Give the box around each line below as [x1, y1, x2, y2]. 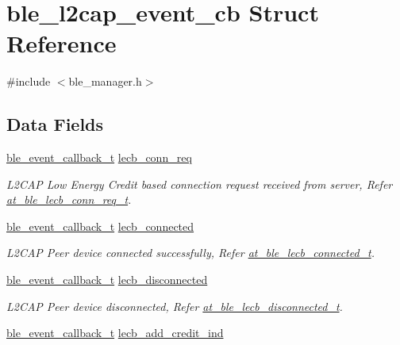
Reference [6, 27, 117, 59]
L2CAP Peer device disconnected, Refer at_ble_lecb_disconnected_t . [6, 297, 343, 314]
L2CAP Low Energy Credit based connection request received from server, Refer [6, 175, 393, 192]
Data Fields [6, 112, 104, 136]
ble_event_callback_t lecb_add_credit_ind [6, 324, 224, 341]
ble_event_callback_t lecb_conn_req [6, 149, 192, 166]
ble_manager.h [68, 73, 142, 90]
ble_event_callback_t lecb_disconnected [6, 271, 208, 288]
